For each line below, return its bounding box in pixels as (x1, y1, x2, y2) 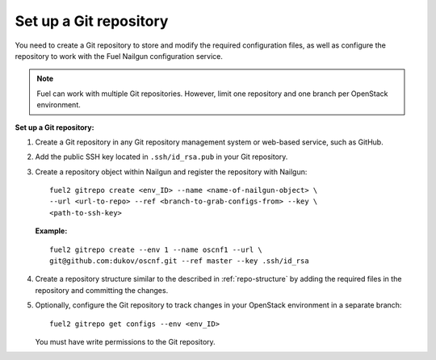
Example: (35, 226, 68, 236)
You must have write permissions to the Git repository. (35, 337, 216, 346)
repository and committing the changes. (35, 285, 169, 295)
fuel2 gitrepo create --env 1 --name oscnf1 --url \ (49, 245, 262, 254)
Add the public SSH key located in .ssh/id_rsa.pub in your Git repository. (35, 152, 288, 161)
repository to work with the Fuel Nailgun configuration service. (15, 51, 224, 61)
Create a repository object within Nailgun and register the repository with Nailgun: (35, 166, 308, 177)
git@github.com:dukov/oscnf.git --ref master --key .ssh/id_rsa (49, 257, 310, 266)
